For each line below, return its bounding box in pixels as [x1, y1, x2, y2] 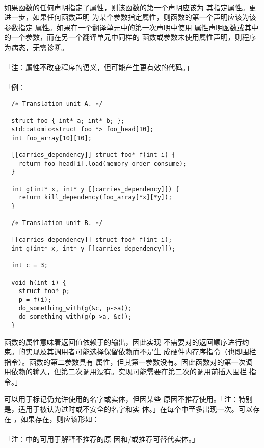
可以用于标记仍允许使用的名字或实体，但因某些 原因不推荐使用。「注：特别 [4, 393, 253, 404]
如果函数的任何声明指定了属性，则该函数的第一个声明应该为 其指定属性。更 [4, 2, 256, 12]
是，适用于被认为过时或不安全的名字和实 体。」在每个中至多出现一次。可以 [4, 404, 253, 414]
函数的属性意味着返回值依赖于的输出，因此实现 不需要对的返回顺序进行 [4, 336, 242, 347]
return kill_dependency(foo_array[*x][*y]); [18, 194, 172, 201]
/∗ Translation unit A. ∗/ [11, 100, 103, 107]
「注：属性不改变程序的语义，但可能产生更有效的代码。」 [4, 62, 193, 73]
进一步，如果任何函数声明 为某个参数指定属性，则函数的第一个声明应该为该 [4, 12, 256, 23]
